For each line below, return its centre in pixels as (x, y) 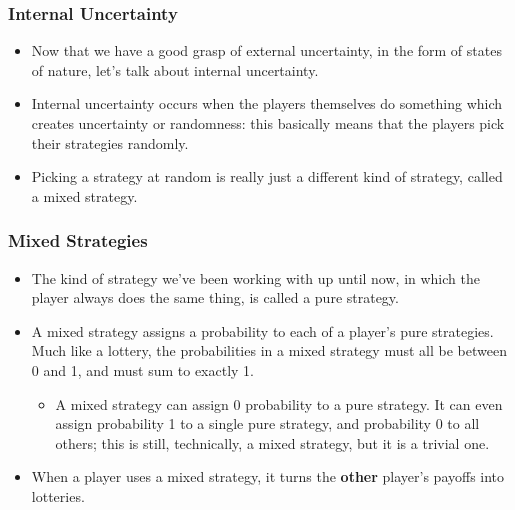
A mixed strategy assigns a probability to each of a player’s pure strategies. (262, 330)
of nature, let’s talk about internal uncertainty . (175, 69)
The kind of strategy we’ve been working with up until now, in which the (255, 277)
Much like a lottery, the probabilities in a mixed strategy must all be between (269, 350)
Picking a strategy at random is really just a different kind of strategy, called (267, 176)
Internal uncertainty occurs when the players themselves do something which (267, 103)
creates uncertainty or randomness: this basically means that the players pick (268, 123)
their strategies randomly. (110, 142)
